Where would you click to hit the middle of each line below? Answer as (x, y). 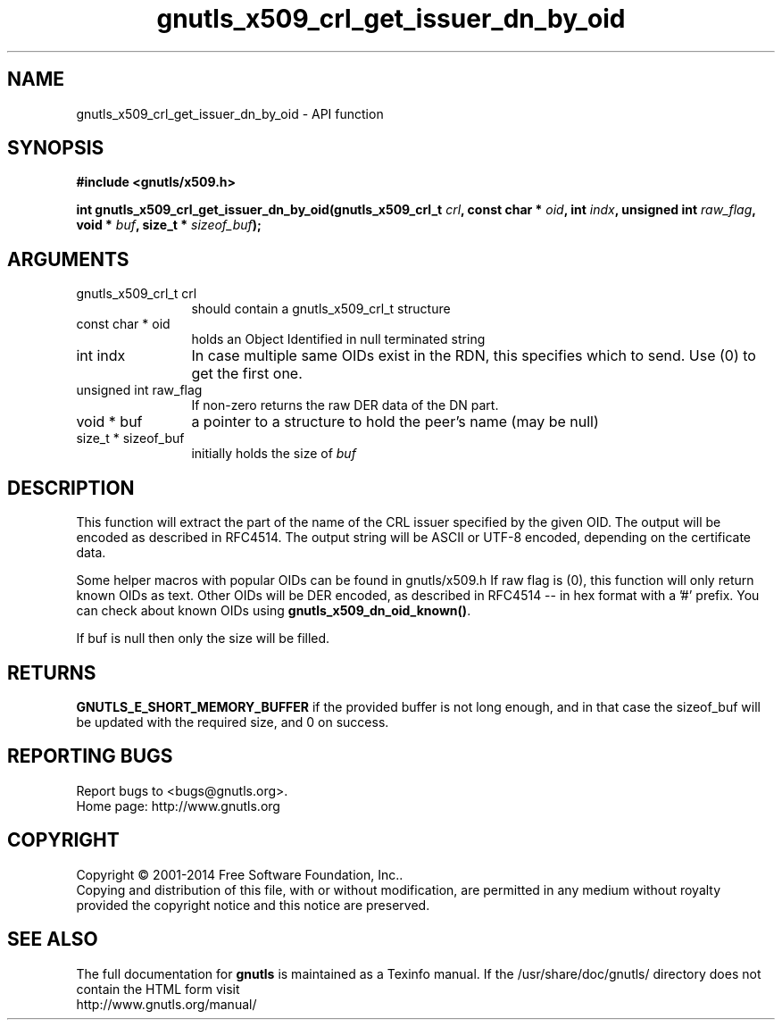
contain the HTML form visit (158, 989)
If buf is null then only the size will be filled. (203, 639)
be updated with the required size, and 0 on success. (233, 722)
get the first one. (247, 374)
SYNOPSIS (56, 148)
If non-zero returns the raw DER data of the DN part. (345, 405)
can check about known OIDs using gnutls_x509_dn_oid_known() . (274, 611)
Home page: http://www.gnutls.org (178, 806)
